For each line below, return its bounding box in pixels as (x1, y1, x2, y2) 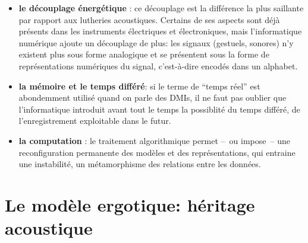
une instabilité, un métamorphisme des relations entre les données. (18, 158, 261, 170)
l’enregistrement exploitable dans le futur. (18, 114, 171, 127)
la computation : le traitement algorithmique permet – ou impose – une (18, 134, 290, 146)
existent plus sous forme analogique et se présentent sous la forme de (18, 48, 269, 60)
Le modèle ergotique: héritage (5, 192, 255, 216)
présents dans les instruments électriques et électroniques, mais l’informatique (18, 25, 302, 37)
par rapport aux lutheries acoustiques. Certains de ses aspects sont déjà (18, 13, 280, 25)
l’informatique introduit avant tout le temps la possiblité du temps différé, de (18, 103, 300, 115)
